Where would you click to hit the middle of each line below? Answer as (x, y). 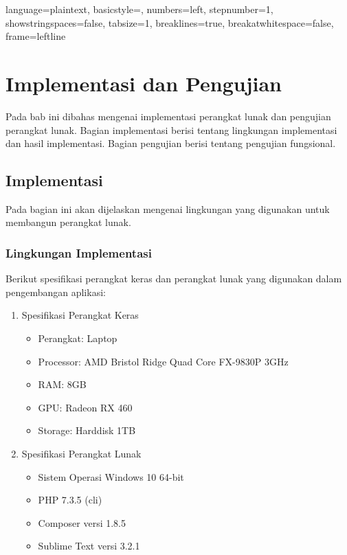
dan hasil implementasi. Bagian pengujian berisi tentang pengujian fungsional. (171, 143)
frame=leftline (36, 36)
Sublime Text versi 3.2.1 (89, 546)
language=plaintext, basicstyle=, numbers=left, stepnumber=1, (139, 9)
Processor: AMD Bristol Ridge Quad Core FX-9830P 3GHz (163, 361)
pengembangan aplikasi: (56, 292)
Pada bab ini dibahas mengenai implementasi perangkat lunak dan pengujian (168, 116)
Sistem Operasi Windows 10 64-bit (111, 476)
